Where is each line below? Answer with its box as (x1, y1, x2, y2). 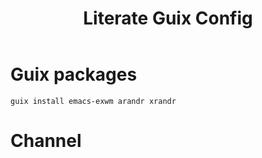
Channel (10, 130, 82, 152)
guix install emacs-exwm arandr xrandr (10, 96, 177, 106)
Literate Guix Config (83, 7, 253, 30)
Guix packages (10, 63, 138, 86)
